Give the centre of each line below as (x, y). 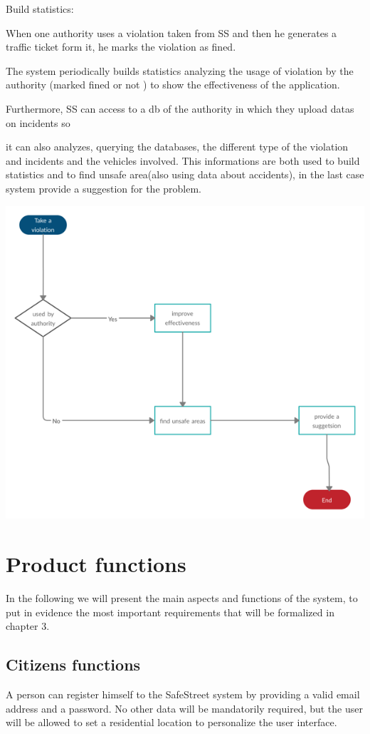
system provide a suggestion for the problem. (104, 188)
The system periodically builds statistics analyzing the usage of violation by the (180, 70)
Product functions (96, 564)
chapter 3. (28, 626)
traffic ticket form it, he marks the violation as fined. (121, 47)
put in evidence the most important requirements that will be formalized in (170, 612)
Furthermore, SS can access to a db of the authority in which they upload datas (180, 108)
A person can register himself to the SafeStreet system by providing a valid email (183, 694)
